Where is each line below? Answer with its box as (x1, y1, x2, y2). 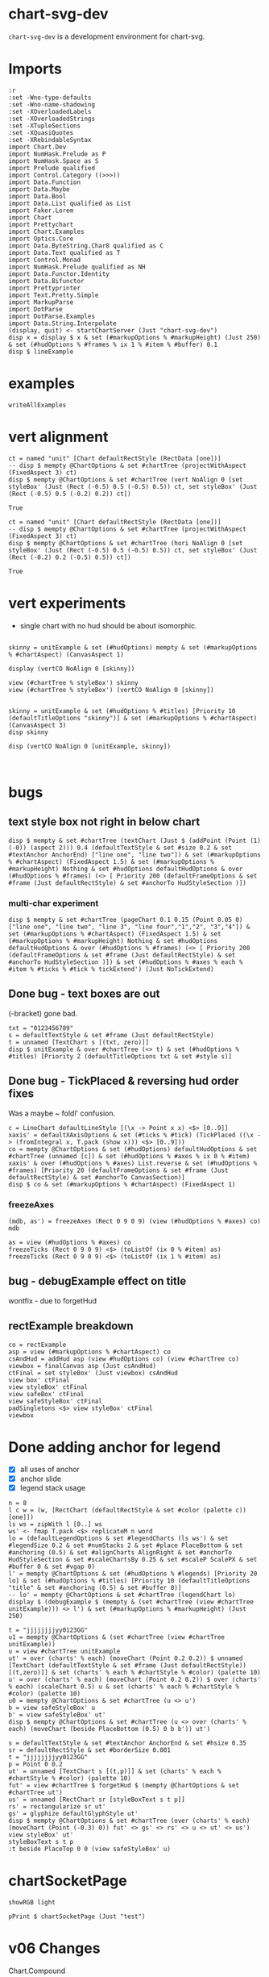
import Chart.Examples (8, 227, 85, 236)
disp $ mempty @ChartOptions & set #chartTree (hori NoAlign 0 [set (8, 539, 243, 547)
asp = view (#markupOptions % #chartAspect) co (8, 1348, 172, 1356)
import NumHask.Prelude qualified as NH (8, 263, 147, 271)
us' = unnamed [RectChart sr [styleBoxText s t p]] (8, 1796, 185, 1804)
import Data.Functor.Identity (8, 269, 110, 278)
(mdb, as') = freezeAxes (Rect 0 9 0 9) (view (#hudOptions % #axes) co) (8, 1217, 262, 1225)
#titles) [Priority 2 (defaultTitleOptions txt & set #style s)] (8, 1052, 232, 1061)
